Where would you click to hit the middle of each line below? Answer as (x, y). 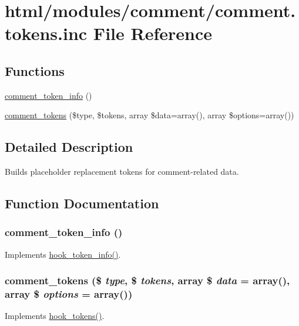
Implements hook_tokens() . (55, 316)
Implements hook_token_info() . (63, 254)
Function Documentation (82, 203)
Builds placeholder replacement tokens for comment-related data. (122, 172)
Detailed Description (69, 147)
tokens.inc (46, 33)
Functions (35, 70)
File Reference (152, 33)
